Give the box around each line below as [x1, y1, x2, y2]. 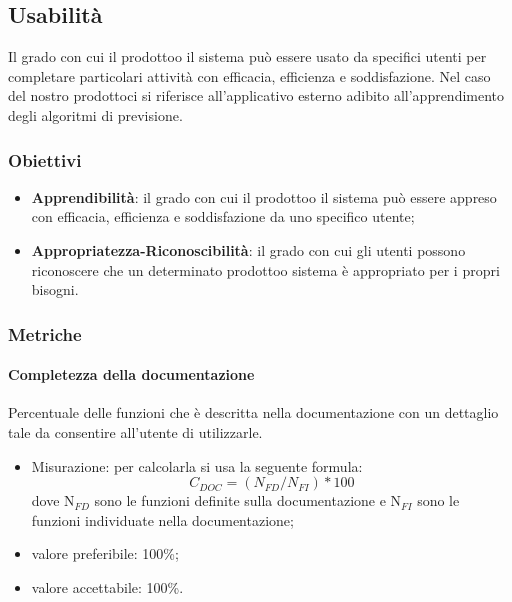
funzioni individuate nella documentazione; [31, 509, 294, 530]
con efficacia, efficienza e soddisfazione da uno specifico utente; [31, 206, 415, 227]
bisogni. [31, 279, 79, 300]
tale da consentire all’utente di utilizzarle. [8, 422, 263, 442]
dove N [31, 490, 75, 511]
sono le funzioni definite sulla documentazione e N [94, 490, 402, 511]
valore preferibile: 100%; [31, 543, 179, 564]
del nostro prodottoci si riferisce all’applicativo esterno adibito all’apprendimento [8, 85, 505, 106]
